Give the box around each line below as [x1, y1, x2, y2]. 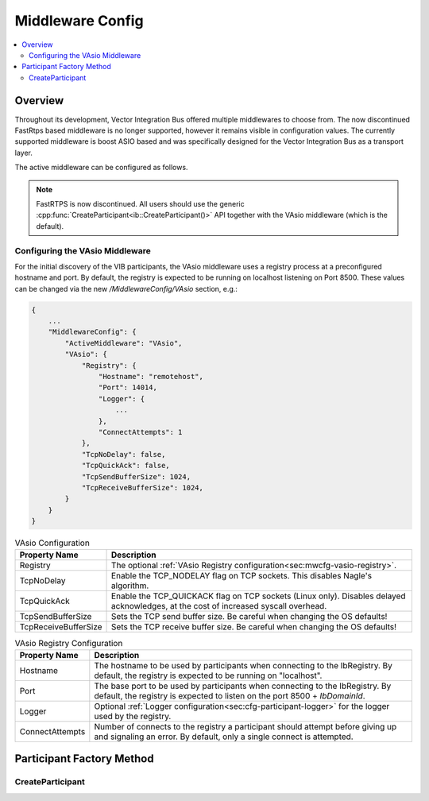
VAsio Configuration [14, 537, 91, 548]
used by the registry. [94, 710, 172, 722]
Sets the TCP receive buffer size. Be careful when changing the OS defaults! [111, 621, 397, 633]
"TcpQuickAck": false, [81, 461, 170, 470]
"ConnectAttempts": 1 [98, 428, 183, 436]
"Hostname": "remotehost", [98, 372, 204, 381]
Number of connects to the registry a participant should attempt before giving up [94, 721, 397, 732]
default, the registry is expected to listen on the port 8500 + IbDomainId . [94, 690, 365, 701]
